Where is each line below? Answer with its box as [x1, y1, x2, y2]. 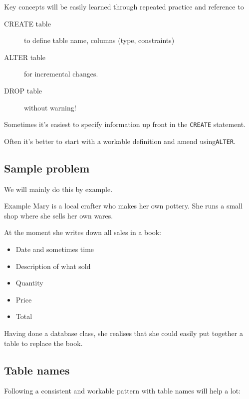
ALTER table [4, 51, 46, 62]
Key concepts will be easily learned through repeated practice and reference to [4, 1, 244, 11]
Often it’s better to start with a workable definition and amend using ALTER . [4, 135, 236, 146]
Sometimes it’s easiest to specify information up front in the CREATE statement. [4, 119, 246, 129]
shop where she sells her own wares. [4, 210, 113, 220]
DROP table [4, 85, 42, 95]
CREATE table [4, 18, 51, 28]
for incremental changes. [24, 68, 98, 79]
